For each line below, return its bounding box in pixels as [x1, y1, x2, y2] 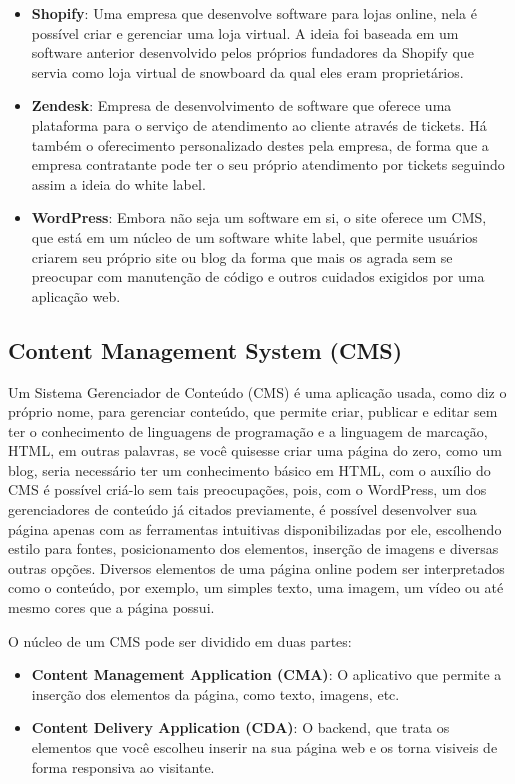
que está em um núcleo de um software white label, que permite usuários [31, 226, 478, 247]
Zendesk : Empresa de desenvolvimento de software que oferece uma [31, 95, 452, 116]
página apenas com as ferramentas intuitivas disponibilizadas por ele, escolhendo [8, 518, 502, 539]
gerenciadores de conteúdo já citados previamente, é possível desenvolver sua [8, 499, 477, 520]
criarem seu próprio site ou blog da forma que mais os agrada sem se [31, 246, 453, 267]
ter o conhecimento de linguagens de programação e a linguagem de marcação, [8, 420, 488, 441]
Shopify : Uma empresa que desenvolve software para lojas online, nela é [31, 3, 477, 23]
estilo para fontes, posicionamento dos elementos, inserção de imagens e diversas [8, 538, 499, 559]
